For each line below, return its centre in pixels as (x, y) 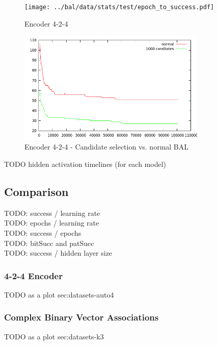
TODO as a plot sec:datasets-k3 (54, 336)
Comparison (36, 191)
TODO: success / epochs (43, 232)
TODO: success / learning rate (52, 213)
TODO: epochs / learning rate (52, 223)
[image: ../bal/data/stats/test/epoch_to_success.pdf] (119, 7)
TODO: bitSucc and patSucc (49, 243)
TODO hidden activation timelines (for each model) (85, 164)
